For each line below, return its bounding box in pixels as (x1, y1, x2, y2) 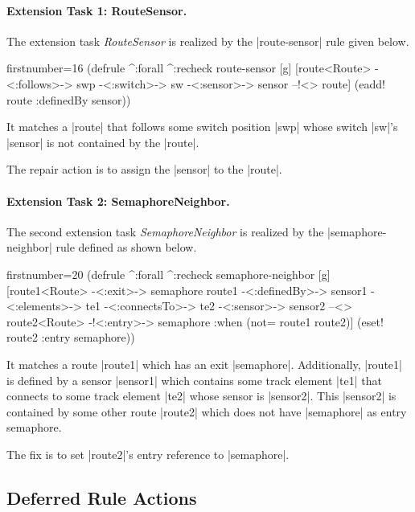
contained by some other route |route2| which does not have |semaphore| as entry (6, 403, 407, 420)
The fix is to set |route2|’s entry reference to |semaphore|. (6, 445, 290, 462)
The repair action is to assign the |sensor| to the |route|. (6, 161, 282, 178)
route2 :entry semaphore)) (6, 329, 135, 346)
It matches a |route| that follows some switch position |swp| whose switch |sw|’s (6, 118, 398, 135)
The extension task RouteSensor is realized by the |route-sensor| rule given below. (6, 32, 409, 49)
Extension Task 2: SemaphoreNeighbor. (6, 192, 230, 209)
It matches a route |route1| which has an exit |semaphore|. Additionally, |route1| (6, 355, 402, 372)
